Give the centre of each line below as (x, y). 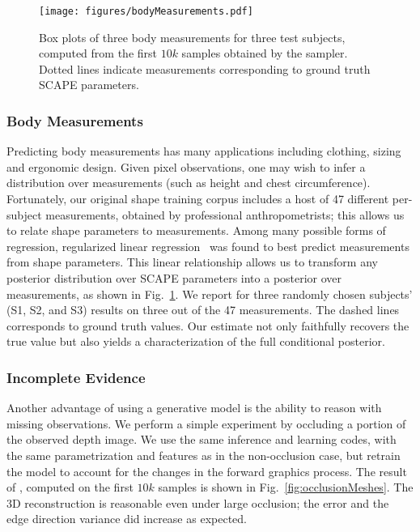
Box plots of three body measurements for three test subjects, (192, 37)
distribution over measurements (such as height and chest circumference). (189, 183)
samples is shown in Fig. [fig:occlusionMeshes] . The (286, 487)
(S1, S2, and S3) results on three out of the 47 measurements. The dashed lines (203, 310)
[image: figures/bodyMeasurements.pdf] (146, 11)
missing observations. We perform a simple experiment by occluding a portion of (206, 423)
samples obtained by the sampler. (265, 53)
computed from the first (98, 53)
